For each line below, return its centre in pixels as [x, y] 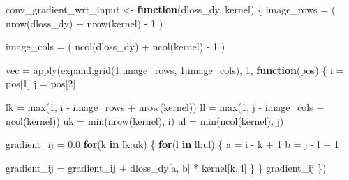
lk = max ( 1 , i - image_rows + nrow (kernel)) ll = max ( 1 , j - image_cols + [165, 106]
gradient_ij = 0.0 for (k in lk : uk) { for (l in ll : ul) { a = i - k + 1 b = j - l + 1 [172, 144]
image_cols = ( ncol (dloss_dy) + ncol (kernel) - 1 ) [116, 46]
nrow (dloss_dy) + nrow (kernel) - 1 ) [84, 23]
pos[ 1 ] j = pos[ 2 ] [41, 83]
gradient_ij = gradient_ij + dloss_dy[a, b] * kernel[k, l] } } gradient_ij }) [166, 167]
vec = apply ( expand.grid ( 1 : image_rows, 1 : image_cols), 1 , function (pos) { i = [175, 69]
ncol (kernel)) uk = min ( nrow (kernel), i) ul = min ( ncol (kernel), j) [145, 120]
